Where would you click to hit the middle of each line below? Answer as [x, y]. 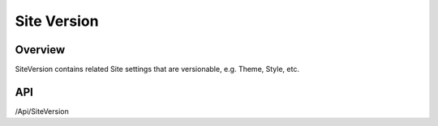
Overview [40, 50]
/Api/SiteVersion [42, 111]
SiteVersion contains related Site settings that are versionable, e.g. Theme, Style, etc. [157, 69]
